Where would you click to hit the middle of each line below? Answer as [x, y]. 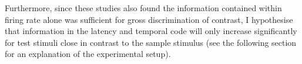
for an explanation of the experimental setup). [88, 54]
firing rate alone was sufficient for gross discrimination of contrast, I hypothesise [149, 19]
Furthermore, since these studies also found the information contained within [143, 8]
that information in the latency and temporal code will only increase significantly [151, 31]
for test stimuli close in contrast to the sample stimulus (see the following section [151, 42]
